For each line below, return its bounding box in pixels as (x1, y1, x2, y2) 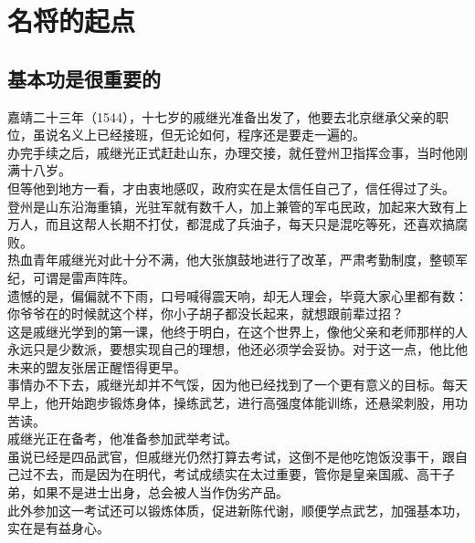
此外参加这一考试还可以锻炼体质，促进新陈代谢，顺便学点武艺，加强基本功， (7, 500, 468, 519)
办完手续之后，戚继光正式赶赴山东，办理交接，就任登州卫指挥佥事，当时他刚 (7, 142, 468, 162)
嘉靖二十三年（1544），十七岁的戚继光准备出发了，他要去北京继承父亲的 (7, 107, 436, 126)
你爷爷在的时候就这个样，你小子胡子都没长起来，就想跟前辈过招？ (7, 304, 404, 323)
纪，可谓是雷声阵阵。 (7, 267, 135, 287)
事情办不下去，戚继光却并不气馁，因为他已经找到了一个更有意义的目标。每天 (7, 375, 468, 394)
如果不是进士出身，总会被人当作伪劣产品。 (32, 483, 289, 502)
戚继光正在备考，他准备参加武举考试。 (7, 429, 237, 448)
